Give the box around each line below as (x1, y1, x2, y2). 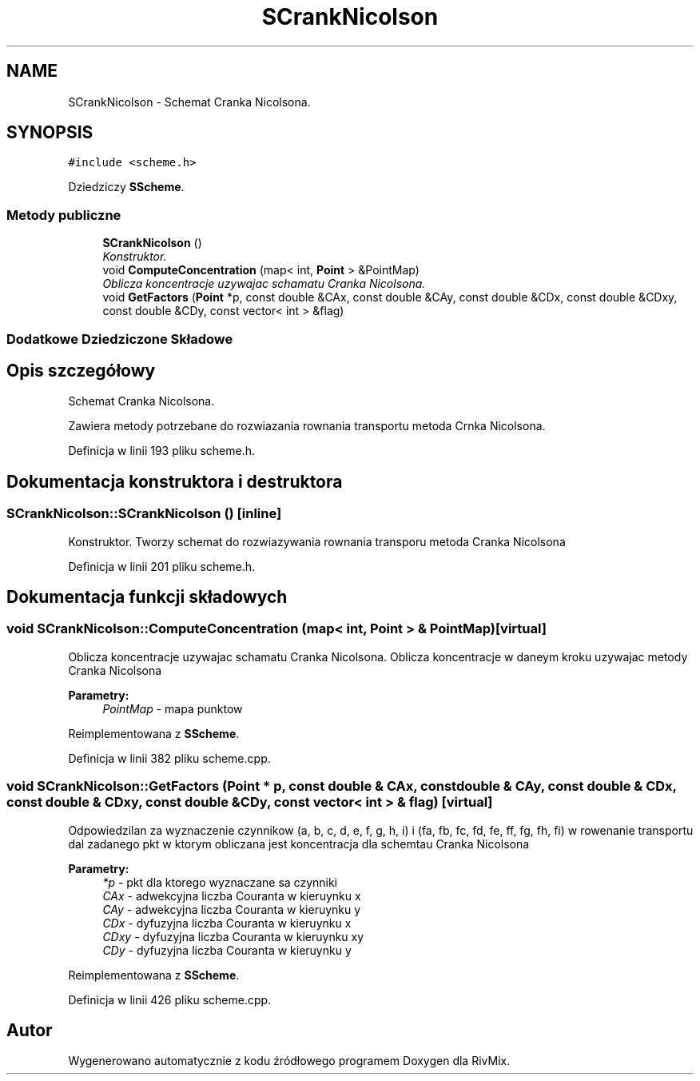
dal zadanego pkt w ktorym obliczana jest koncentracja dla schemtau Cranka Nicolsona (68, 836, 530, 851)
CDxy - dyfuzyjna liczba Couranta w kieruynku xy (102, 929, 364, 943)
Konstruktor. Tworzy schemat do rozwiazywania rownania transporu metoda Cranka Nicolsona (68, 534, 566, 548)
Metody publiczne (6, 206, 121, 223)
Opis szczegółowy (6, 360, 156, 381)
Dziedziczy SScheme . (68, 180, 185, 194)
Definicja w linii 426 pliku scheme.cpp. (68, 992, 272, 1007)
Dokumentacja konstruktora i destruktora (6, 471, 343, 492)
